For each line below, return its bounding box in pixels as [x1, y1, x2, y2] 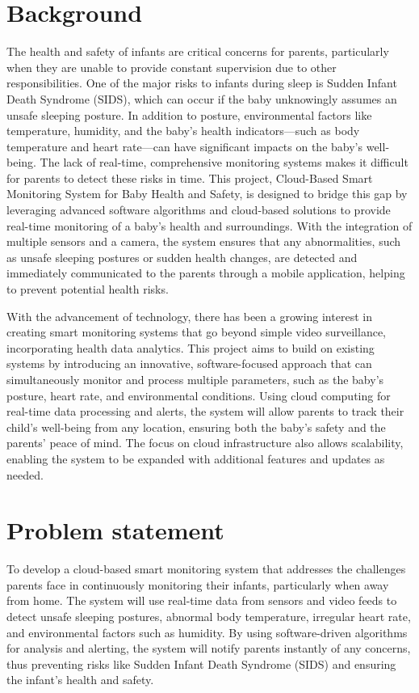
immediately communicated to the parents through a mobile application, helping [6, 264, 405, 281]
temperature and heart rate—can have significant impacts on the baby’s [6, 137, 362, 154]
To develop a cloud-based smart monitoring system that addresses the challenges [6, 560, 406, 577]
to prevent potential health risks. [6, 281, 169, 298]
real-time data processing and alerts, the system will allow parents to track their [6, 403, 404, 420]
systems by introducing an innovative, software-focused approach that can [6, 355, 372, 372]
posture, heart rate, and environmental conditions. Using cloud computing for [6, 387, 391, 404]
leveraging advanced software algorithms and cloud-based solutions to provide [6, 201, 391, 218]
